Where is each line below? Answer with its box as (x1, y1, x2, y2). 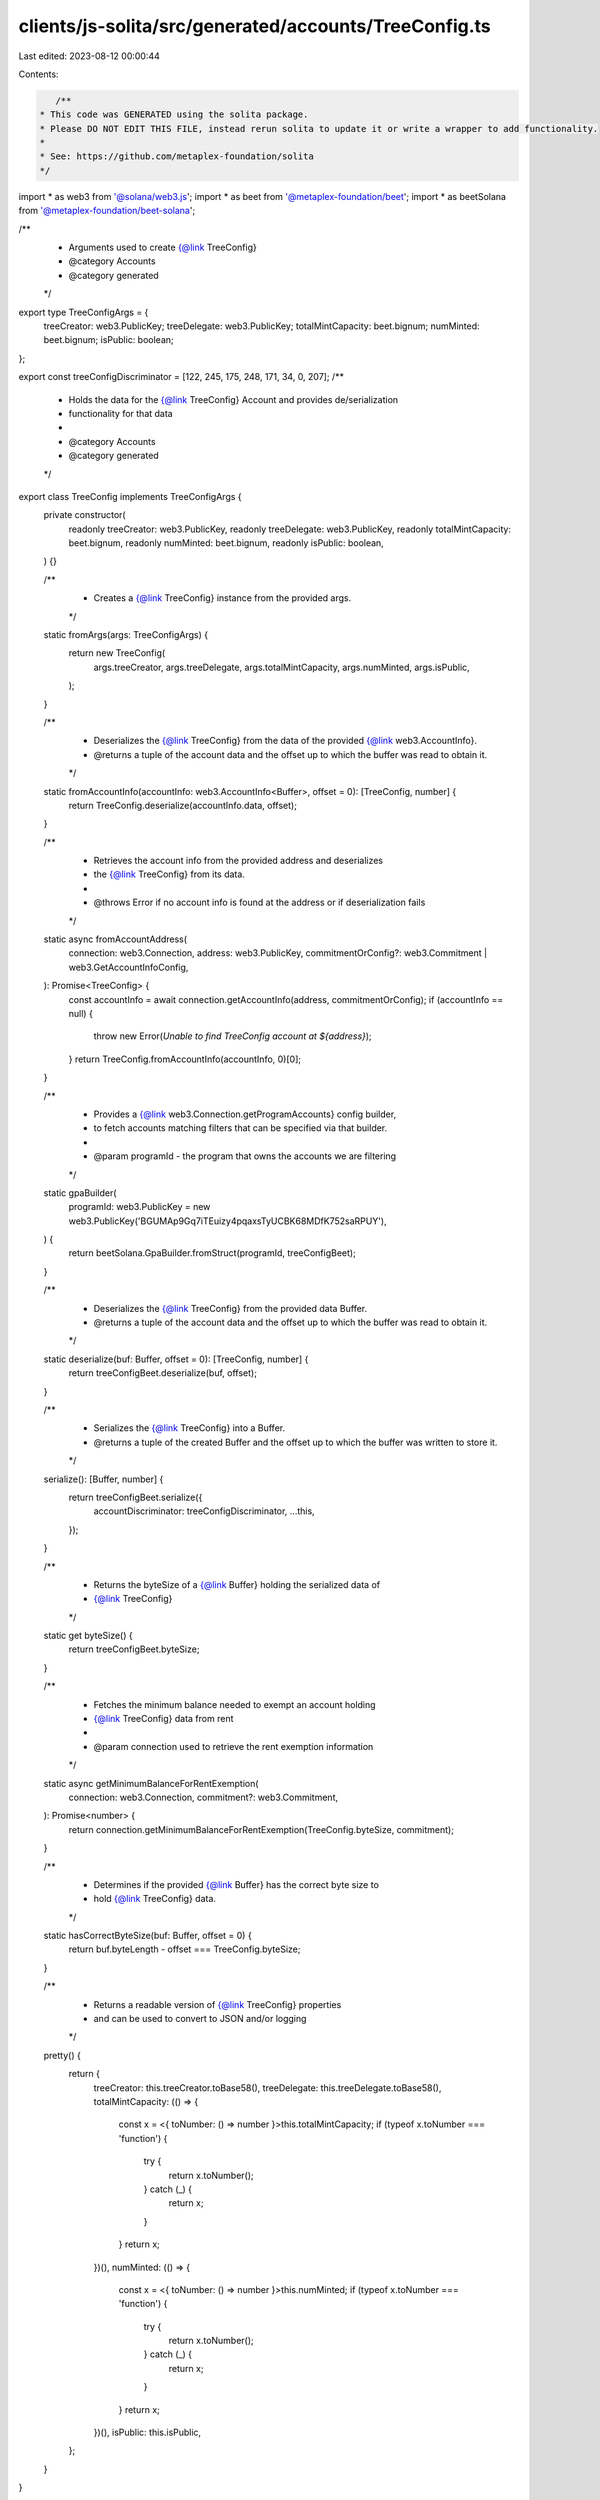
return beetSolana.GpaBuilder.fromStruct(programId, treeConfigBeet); (68, 1247, 357, 1259)
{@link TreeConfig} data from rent (93, 1713, 234, 1725)
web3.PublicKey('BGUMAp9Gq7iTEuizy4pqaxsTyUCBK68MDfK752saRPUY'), (68, 1215, 387, 1227)
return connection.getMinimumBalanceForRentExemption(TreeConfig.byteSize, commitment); (68, 1823, 455, 1835)
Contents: (18, 68, 59, 80)
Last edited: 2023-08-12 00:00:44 (18, 50, 160, 62)
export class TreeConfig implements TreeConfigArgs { (18, 490, 242, 502)
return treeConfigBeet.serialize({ (68, 1491, 203, 1503)
